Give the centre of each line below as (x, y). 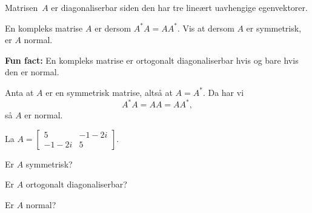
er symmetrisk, (274, 28)
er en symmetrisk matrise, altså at (109, 92)
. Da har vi (223, 92)
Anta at (19, 92)
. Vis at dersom (206, 28)
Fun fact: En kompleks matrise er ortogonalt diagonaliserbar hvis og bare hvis (152, 60)
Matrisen (22, 7)
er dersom (113, 28)
